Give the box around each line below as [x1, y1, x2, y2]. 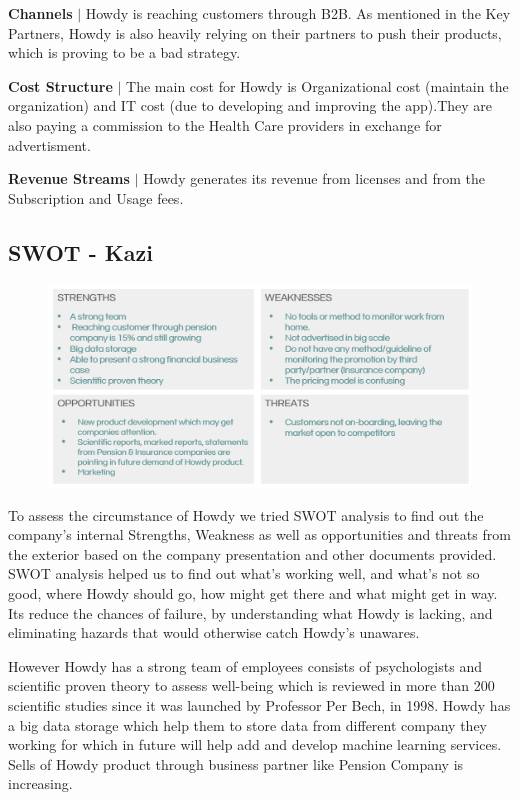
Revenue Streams [8, 168, 130, 189]
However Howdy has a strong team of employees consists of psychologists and [8, 655, 482, 676]
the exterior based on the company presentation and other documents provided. [8, 543, 497, 564]
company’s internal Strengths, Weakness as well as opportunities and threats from [8, 524, 511, 545]
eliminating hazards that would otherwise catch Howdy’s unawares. [8, 622, 420, 643]
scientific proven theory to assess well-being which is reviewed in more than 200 [8, 675, 495, 696]
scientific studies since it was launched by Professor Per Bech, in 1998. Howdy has [8, 694, 511, 715]
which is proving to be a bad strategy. [8, 42, 241, 63]
